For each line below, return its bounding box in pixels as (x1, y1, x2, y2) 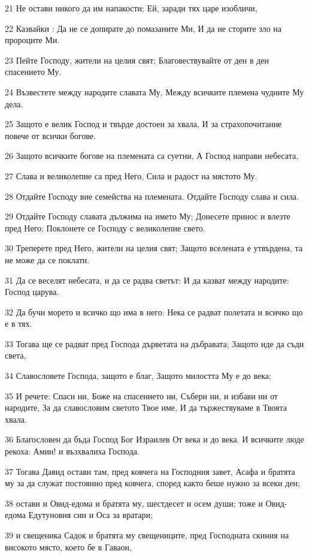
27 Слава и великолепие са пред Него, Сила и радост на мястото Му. (5, 169, 257, 182)
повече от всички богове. (5, 129, 96, 141)
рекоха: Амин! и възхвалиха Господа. (5, 445, 140, 457)
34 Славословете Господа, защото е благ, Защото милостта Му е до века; (5, 369, 271, 382)
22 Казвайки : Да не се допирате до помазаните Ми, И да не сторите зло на (5, 22, 282, 34)
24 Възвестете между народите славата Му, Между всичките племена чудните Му (5, 85, 304, 98)
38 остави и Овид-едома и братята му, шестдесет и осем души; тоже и (5, 496, 263, 509)
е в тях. (5, 317, 32, 330)
